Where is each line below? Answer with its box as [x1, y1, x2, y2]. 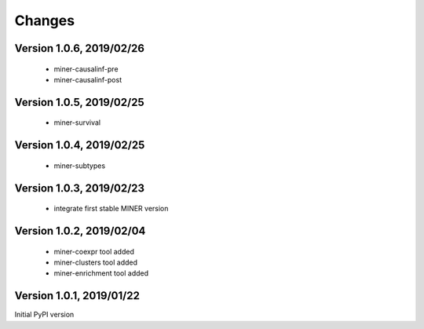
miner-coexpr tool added [53, 247, 135, 256]
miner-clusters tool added [53, 258, 137, 267]
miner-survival [53, 118, 101, 127]
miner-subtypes [53, 161, 106, 170]
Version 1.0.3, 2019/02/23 [14, 181, 145, 195]
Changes [14, 12, 75, 29]
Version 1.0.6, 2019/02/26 [14, 42, 145, 55]
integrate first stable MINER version [53, 204, 169, 214]
